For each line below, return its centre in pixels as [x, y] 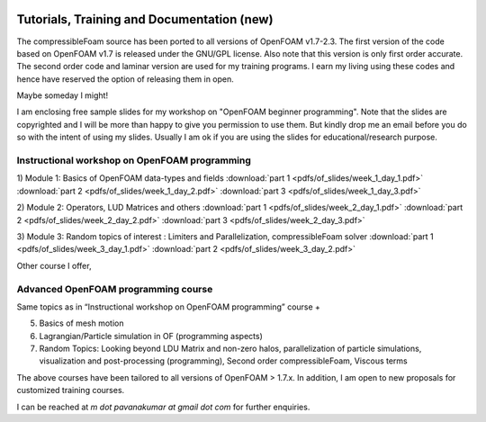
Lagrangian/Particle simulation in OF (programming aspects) [151, 336]
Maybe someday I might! [62, 95]
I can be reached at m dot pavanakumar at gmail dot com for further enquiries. [163, 407]
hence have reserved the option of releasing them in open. [125, 79]
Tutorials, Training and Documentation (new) [145, 19]
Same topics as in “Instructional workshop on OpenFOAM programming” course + [169, 307]
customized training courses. [71, 391]
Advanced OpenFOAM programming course [115, 289]
